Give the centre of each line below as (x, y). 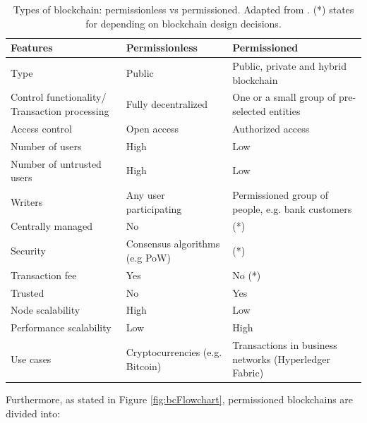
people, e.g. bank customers (292, 208)
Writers (27, 201)
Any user (145, 195)
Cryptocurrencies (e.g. (174, 351)
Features (32, 48)
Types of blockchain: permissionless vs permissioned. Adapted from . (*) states (183, 9)
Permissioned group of (281, 195)
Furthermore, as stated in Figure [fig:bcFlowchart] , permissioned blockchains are (180, 399)
